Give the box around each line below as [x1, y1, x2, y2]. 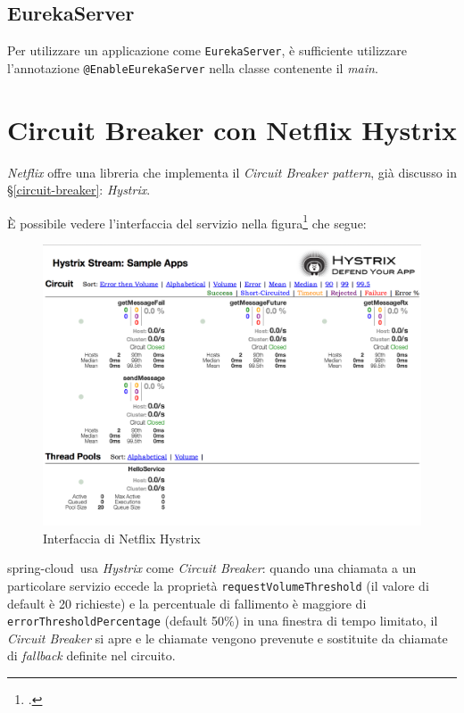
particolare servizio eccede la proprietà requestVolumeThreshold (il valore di [7, 576, 429, 594]
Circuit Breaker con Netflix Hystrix [7, 111, 457, 147]
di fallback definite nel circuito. [7, 646, 176, 665]
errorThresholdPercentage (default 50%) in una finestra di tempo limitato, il [7, 611, 438, 630]
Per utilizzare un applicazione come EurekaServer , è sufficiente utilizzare [7, 41, 407, 60]
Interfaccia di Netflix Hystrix [43, 528, 201, 547]
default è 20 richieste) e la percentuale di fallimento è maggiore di [7, 593, 367, 612]
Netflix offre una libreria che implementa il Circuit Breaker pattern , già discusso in [7, 162, 457, 181]
